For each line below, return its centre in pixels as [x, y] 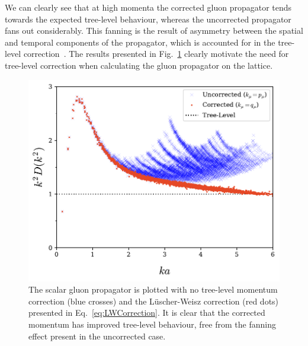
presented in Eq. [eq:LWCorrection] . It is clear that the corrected [147, 313]
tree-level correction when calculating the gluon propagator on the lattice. [139, 65]
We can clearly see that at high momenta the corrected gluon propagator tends [148, 7]
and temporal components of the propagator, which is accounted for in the [140, 42]
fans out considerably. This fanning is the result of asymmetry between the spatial [154, 31]
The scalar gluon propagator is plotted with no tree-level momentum [153, 289]
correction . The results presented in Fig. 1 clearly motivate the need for [156, 54]
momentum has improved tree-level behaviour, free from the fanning [152, 324]
